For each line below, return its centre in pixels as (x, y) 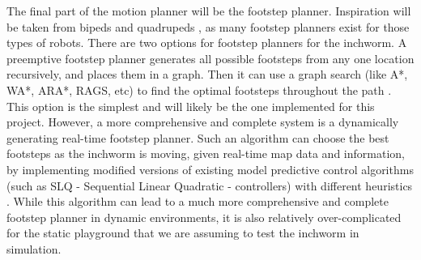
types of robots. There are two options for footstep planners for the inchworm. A (207, 43)
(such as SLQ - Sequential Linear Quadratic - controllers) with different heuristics (210, 185)
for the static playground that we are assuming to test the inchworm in (183, 233)
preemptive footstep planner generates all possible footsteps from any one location (210, 58)
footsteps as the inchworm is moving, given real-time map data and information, (206, 153)
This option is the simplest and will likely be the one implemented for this (191, 106)
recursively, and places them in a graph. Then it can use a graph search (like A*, (207, 74)
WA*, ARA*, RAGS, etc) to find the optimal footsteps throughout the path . (199, 90)
